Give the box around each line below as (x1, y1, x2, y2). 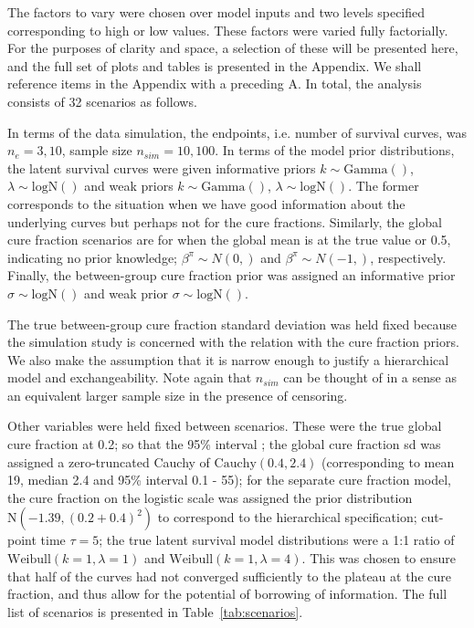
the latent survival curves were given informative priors (7, 158, 316, 177)
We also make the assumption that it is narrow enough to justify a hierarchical (7, 350, 449, 369)
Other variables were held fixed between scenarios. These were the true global (7, 416, 442, 435)
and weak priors (84, 176, 174, 195)
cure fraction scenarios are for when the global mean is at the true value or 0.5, (7, 230, 451, 249)
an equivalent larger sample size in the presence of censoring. (7, 385, 348, 404)
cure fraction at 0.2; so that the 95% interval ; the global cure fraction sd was (7, 434, 441, 454)
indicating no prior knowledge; (7, 247, 178, 267)
